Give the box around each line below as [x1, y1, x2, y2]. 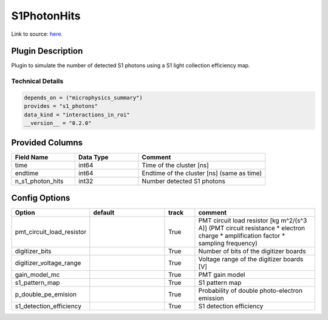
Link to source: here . [11, 30, 63, 38]
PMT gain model [198, 270, 245, 279]
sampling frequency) [198, 239, 258, 248]
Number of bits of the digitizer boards [198, 247, 306, 256]
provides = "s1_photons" [24, 103, 98, 110]
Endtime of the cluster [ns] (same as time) [142, 168, 262, 177]
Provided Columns [11, 137, 83, 148]
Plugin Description [11, 46, 83, 56]
